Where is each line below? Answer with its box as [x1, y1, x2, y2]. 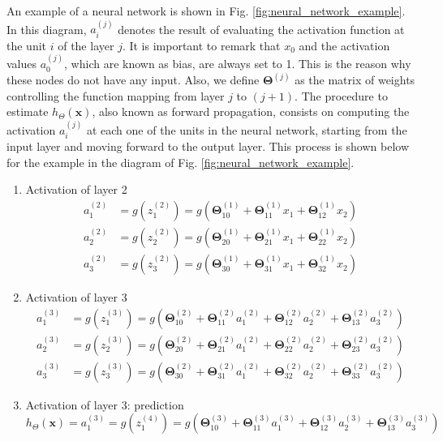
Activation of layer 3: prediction [25, 396, 184, 413]
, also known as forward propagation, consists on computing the [92, 103, 410, 120]
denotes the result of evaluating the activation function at [118, 20, 405, 37]
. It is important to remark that [122, 36, 281, 54]
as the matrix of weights [295, 71, 415, 88]
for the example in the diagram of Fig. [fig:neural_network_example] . [6, 153, 355, 170]
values [6, 55, 37, 72]
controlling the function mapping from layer [6, 87, 225, 104]
